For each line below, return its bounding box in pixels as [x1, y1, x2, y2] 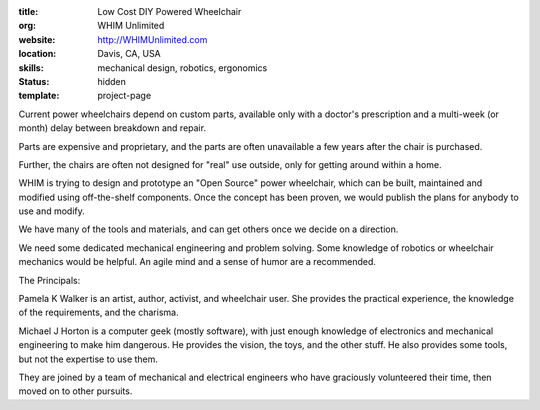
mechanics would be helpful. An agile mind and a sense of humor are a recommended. [18, 256, 377, 268]
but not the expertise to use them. [18, 353, 159, 365]
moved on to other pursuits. [18, 385, 133, 397]
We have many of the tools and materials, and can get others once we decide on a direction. [18, 223, 399, 235]
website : [18, 33, 56, 45]
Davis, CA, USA [97, 48, 162, 60]
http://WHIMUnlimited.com [97, 33, 208, 45]
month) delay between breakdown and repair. [18, 122, 207, 134]
